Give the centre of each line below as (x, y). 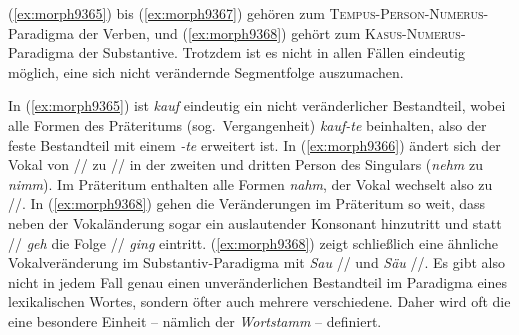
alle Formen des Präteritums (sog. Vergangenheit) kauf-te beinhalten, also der (247, 124)
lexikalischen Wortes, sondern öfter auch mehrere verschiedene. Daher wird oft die (259, 301)
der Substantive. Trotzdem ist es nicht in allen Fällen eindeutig (272, 52)
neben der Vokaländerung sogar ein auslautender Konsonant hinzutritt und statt (255, 222)
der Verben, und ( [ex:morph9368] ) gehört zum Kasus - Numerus (269, 32)
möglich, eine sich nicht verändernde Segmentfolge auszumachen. (206, 71)
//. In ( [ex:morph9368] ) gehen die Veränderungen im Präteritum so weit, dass (247, 203)
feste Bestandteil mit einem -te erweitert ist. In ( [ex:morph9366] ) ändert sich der (254, 144)
